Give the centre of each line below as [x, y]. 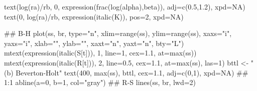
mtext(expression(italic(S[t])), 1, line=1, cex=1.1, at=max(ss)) [100, 53]
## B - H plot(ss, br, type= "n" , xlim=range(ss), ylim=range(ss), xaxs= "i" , [118, 33]
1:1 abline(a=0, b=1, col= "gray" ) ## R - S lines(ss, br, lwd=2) [100, 82]
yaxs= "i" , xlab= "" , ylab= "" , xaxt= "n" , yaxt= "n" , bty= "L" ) [94, 43]
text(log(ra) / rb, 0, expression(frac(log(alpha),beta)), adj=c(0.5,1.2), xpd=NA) [125, 6]
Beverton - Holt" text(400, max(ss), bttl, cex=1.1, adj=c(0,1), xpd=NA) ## [132, 72]
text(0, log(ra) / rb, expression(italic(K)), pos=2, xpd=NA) [94, 16]
